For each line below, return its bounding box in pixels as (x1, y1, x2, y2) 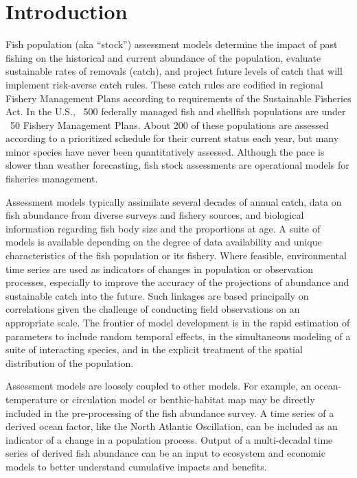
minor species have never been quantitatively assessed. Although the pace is (5, 144, 325, 158)
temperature (5, 392, 58, 406)
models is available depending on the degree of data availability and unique (5, 235, 322, 249)
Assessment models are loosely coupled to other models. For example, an (5, 379, 312, 393)
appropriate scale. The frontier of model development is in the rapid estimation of (5, 315, 350, 329)
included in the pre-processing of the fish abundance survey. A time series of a (5, 405, 334, 420)
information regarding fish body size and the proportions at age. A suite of (5, 221, 321, 235)
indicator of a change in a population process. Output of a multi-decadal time (5, 432, 333, 446)
